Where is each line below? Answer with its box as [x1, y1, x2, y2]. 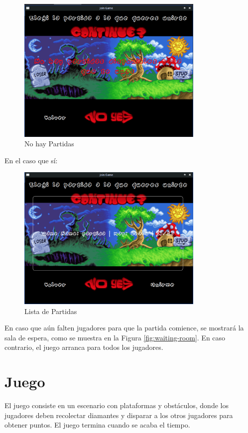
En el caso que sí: [4, 155, 58, 165]
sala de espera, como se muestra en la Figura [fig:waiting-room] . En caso [4, 332, 226, 342]
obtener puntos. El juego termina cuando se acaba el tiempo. [4, 420, 190, 430]
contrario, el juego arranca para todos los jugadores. [4, 342, 163, 352]
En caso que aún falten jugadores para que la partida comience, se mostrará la [4, 323, 244, 333]
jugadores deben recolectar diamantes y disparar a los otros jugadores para [4, 410, 233, 420]
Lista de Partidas [24, 306, 77, 316]
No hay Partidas [24, 138, 74, 149]
